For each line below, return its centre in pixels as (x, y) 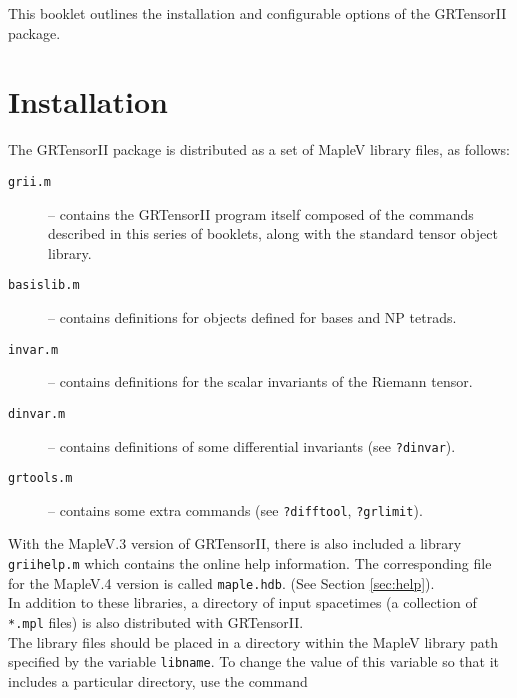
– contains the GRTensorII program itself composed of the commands (261, 213)
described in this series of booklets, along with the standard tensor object (273, 233)
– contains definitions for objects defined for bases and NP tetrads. (252, 317)
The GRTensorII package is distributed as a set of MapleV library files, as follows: (259, 149)
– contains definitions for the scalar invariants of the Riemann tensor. (260, 381)
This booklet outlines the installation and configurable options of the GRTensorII (257, 13)
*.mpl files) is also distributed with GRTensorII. (156, 621)
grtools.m (40, 478)
